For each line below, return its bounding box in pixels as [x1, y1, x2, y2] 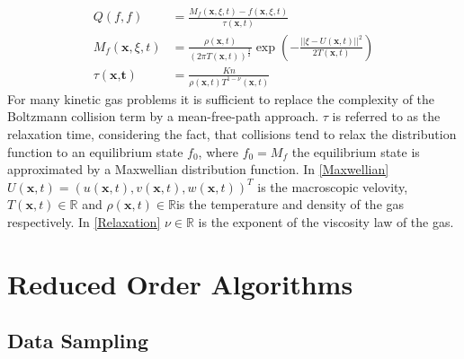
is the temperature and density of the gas [175, 195, 405, 214]
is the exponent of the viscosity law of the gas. [198, 212, 454, 231]
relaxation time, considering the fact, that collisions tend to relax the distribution [7, 124, 457, 143]
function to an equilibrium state [7, 142, 183, 161]
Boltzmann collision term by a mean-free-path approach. [7, 107, 319, 126]
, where [198, 142, 238, 161]
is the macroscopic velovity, [257, 177, 408, 196]
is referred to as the [332, 107, 441, 126]
